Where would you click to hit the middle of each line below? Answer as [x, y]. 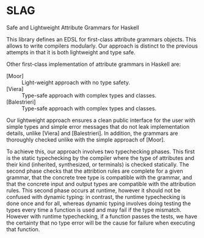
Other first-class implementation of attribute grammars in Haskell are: [94, 64]
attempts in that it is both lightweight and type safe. [71, 52]
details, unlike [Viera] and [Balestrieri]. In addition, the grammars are [92, 133]
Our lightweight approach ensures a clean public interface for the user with [101, 120]
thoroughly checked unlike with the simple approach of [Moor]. [86, 139]
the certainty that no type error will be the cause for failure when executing [101, 223]
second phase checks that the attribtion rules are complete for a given [95, 171]
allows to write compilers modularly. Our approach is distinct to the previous [102, 46]
